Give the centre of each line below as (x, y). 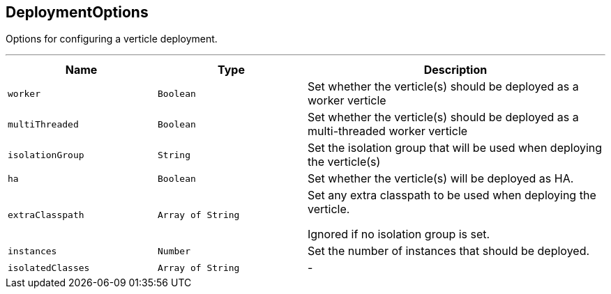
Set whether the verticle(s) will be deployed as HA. (441, 179)
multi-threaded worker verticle (388, 131)
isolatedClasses (49, 268)
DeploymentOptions (77, 12)
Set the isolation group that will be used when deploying (455, 148)
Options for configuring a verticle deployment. (112, 39)
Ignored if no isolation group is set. (399, 234)
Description (455, 70)
